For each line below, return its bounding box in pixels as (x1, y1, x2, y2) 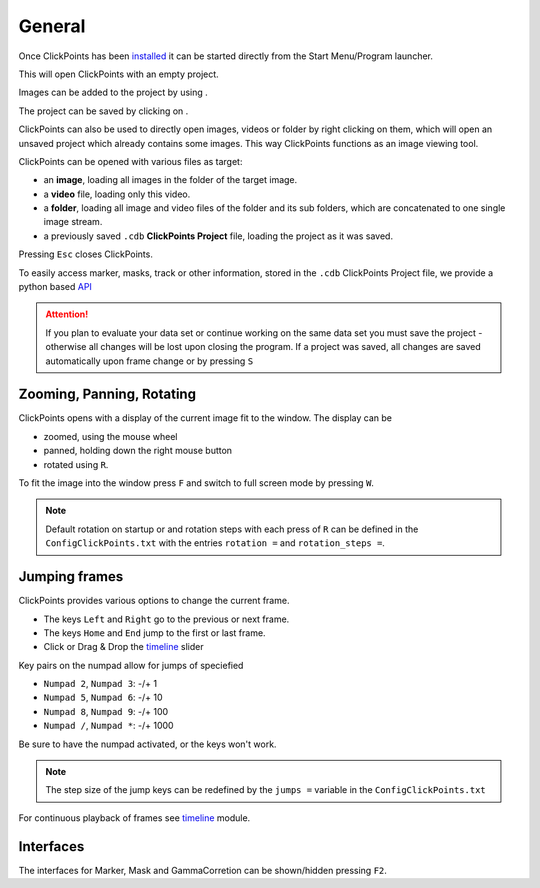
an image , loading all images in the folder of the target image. (43, 174, 298, 186)
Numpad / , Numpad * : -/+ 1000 (43, 720, 174, 732)
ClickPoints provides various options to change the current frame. (18, 595, 290, 607)
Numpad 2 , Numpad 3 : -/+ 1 (43, 678, 158, 690)
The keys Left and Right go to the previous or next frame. (43, 613, 290, 625)
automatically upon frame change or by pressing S (45, 355, 254, 367)
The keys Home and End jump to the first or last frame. (43, 626, 266, 639)
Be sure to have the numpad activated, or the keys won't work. (18, 738, 277, 750)
